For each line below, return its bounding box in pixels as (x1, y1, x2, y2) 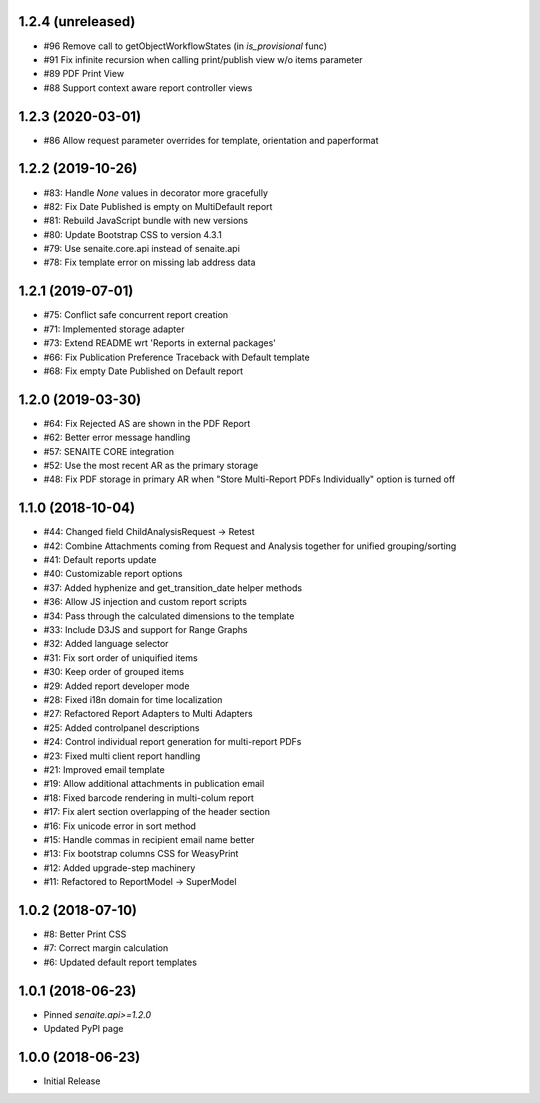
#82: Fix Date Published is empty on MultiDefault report (43, 200, 273, 212)
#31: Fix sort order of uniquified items (43, 651, 199, 664)
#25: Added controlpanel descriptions (43, 721, 200, 734)
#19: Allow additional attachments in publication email (43, 778, 265, 790)
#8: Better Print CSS (43, 928, 127, 940)
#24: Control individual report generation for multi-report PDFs (43, 736, 302, 748)
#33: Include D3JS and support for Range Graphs (43, 624, 248, 636)
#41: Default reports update (43, 554, 157, 566)
